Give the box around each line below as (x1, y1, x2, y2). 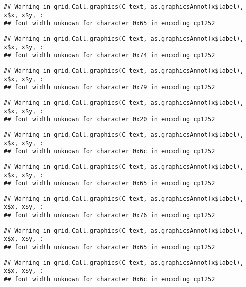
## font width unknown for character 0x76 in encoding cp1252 (4, 212, 215, 219)
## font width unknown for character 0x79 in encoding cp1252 (4, 84, 215, 91)
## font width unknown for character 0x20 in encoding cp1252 (4, 116, 215, 123)
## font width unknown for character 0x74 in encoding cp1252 (4, 52, 215, 59)
